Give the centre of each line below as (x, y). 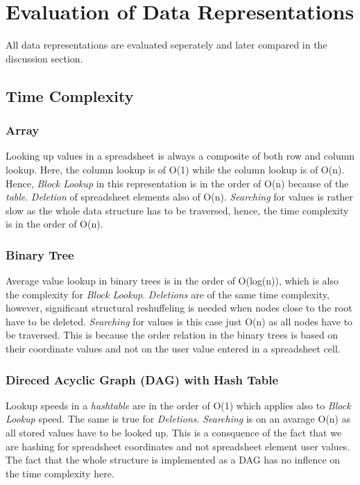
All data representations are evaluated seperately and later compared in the (166, 45)
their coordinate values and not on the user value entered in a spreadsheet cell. (173, 349)
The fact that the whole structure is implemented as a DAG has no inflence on (173, 460)
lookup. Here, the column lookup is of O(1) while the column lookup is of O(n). (175, 169)
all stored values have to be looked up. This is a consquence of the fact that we (174, 433)
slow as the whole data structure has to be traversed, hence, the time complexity (177, 210)
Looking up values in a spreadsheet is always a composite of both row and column (180, 156)
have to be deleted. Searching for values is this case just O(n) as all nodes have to (179, 321)
